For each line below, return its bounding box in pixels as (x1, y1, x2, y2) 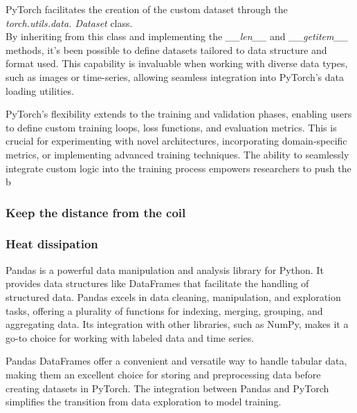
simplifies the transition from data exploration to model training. (6, 394, 282, 409)
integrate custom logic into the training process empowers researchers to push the (6, 160, 351, 175)
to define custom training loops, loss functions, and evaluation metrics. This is (6, 120, 337, 134)
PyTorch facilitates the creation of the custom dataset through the (6, 2, 288, 16)
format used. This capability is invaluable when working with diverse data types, (6, 56, 348, 71)
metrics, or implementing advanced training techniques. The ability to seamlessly (6, 147, 349, 161)
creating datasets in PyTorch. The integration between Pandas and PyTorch (6, 380, 329, 395)
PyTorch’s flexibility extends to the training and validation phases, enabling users (6, 107, 352, 121)
